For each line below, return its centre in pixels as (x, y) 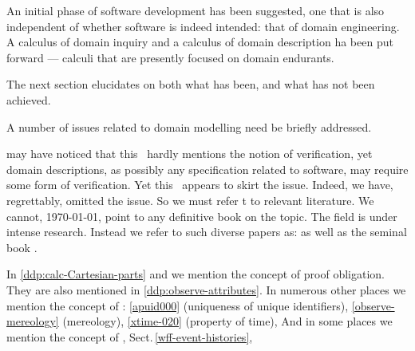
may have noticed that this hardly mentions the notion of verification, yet (190, 154)
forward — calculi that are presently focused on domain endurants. (170, 57)
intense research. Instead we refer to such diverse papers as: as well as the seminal (207, 232)
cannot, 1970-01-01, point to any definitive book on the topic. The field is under (202, 216)
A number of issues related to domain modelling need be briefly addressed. (189, 126)
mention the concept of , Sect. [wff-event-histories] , (130, 336)
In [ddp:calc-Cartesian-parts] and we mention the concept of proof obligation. (196, 274)
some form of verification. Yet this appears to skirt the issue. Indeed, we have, (200, 185)
